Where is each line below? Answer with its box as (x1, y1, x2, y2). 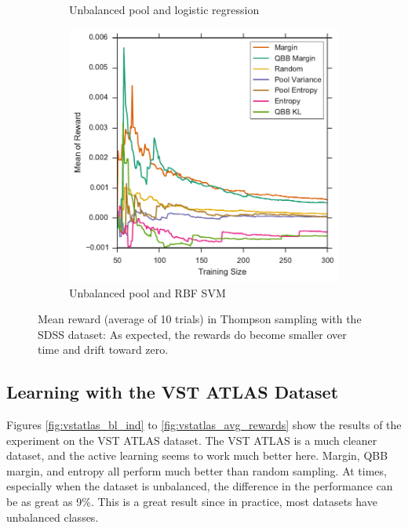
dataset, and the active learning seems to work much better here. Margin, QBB (6, 447, 388, 464)
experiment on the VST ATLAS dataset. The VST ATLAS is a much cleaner (6, 432, 377, 448)
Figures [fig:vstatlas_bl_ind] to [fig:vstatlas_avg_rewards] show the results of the (6, 417, 402, 433)
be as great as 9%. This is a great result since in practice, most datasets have (6, 493, 377, 510)
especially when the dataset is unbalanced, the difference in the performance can (6, 478, 393, 494)
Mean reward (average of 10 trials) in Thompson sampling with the (38, 311, 362, 327)
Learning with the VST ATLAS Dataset (6, 380, 339, 404)
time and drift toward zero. (38, 341, 169, 358)
